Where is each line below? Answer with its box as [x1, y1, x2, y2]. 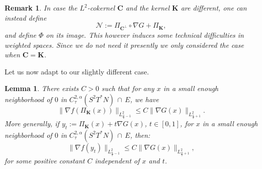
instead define [5, 12, 47, 23]
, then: [130, 129, 150, 140]
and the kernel [125, 3, 170, 13]
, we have [130, 94, 159, 104]
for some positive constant [5, 155, 85, 166]
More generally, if [5, 118, 59, 129]
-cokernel [87, 3, 115, 13]
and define [5, 29, 36, 40]
